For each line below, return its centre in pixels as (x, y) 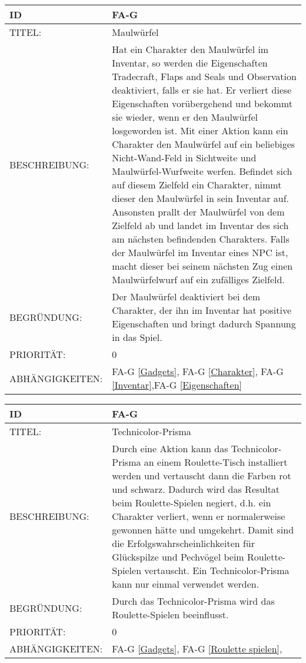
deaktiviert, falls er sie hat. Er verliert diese (202, 90)
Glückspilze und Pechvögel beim (178, 557)
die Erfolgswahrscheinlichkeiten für (184, 543)
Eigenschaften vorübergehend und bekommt (202, 103)
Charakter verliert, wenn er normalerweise (199, 516)
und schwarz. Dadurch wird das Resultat (196, 489)
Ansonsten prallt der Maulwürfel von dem (198, 212)
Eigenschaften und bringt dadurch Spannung (204, 324)
